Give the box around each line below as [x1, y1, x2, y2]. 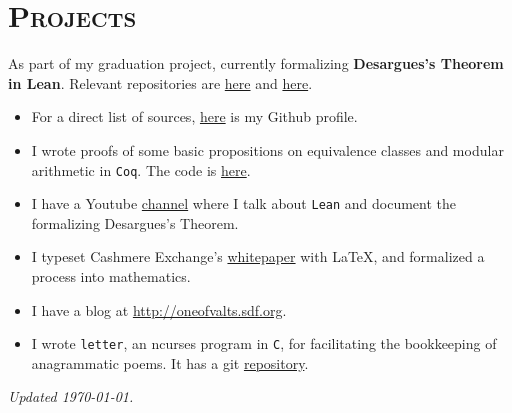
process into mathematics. [31, 266, 191, 286]
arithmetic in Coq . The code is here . [31, 159, 251, 180]
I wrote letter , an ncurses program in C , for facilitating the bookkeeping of [31, 333, 497, 354]
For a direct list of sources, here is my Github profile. [31, 106, 358, 127]
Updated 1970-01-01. [8, 386, 134, 407]
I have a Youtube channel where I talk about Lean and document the [31, 193, 457, 214]
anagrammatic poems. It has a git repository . [31, 352, 309, 373]
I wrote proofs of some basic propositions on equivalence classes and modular [31, 139, 504, 160]
